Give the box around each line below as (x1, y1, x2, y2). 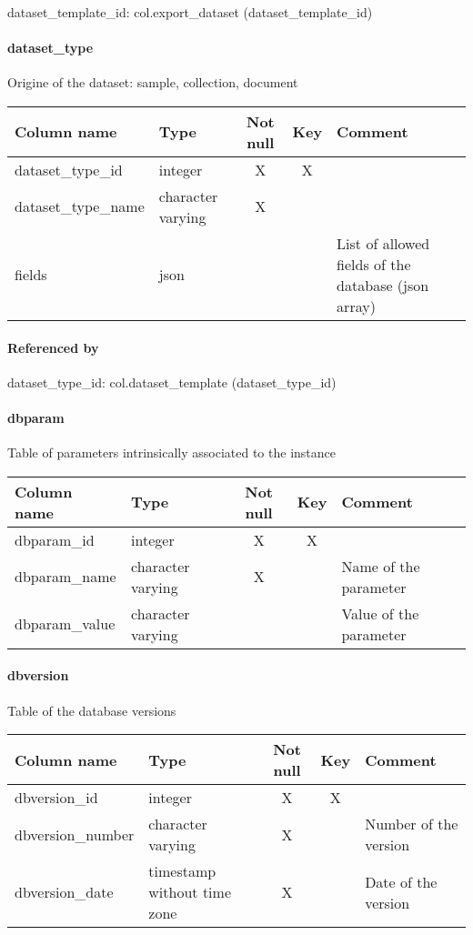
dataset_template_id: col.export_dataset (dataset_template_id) (7, 3, 373, 21)
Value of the (341, 602, 419, 624)
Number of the (365, 813, 458, 835)
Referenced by (7, 337, 99, 357)
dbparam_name (15, 566, 116, 588)
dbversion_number (15, 823, 135, 845)
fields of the (337, 253, 411, 275)
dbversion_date (15, 881, 114, 903)
